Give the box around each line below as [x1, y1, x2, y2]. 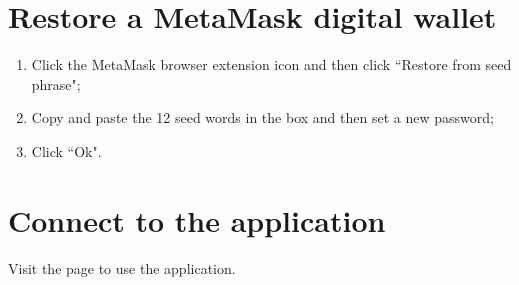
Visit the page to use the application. [8, 257, 236, 278]
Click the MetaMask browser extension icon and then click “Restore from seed [31, 54, 512, 75]
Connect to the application [8, 199, 386, 240]
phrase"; [31, 73, 81, 94]
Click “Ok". [31, 140, 102, 161]
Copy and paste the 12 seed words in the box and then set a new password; [31, 107, 494, 128]
